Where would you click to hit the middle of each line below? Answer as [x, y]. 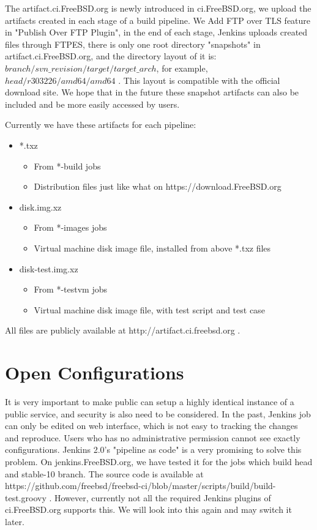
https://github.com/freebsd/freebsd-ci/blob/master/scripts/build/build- [140, 486]
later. [15, 521]
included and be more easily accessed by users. [92, 104]
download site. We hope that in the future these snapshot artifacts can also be [152, 92]
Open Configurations [95, 372]
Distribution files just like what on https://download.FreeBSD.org [158, 186]
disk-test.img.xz [49, 268]
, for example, [182, 68]
